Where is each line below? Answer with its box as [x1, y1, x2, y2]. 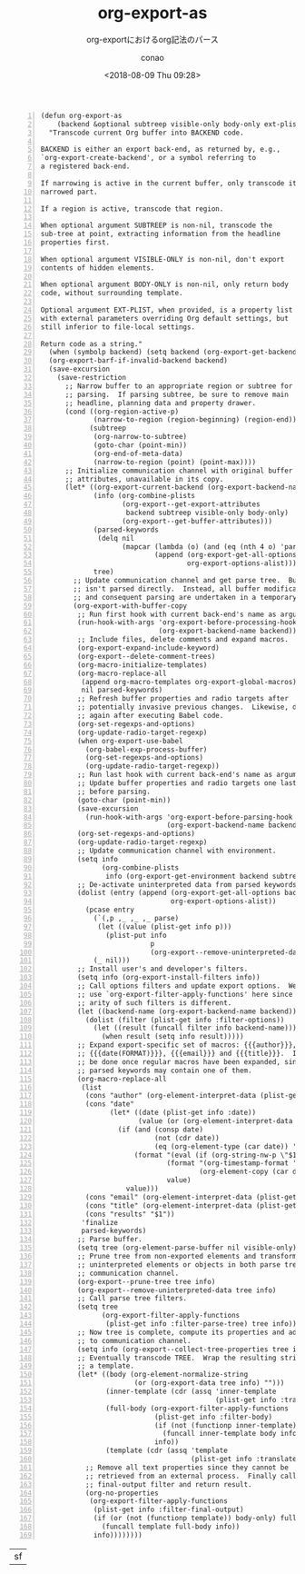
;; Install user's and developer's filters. [76, 964, 249, 974]
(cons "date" [84, 1100, 134, 1109]
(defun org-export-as [40, 111, 123, 120]
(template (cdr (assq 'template [105, 1446, 229, 1456]
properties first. [40, 238, 111, 247]
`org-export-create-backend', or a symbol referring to [40, 154, 257, 163]
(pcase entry [84, 905, 134, 915]
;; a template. [76, 1361, 134, 1370]
